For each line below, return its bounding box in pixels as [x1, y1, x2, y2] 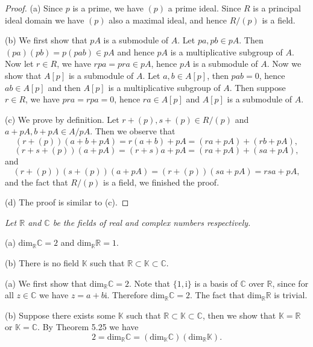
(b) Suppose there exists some [5, 308, 116, 321]
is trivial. [274, 289, 308, 301]
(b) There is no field [5, 256, 80, 269]
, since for [272, 277, 309, 289]
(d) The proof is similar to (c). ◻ [5, 196, 129, 208]
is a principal [253, 2, 301, 14]
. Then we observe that [90, 125, 175, 137]
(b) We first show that [5, 34, 87, 46]
